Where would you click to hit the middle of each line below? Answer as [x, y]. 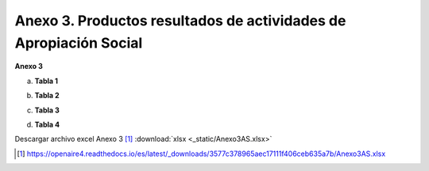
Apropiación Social [79, 43]
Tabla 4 [47, 124]
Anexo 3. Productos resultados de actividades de [180, 21]
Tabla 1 [46, 81]
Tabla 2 [47, 96]
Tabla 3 [47, 110]
